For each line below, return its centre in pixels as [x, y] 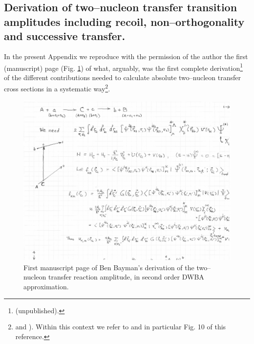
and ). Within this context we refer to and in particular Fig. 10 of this [121, 327]
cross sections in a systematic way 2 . [57, 88]
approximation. [46, 286]
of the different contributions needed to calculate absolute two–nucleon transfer [122, 77]
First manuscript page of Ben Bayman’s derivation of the [109, 267]
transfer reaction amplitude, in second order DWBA [126, 277]
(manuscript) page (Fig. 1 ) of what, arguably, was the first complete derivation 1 [124, 67]
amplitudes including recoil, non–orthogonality [124, 21]
